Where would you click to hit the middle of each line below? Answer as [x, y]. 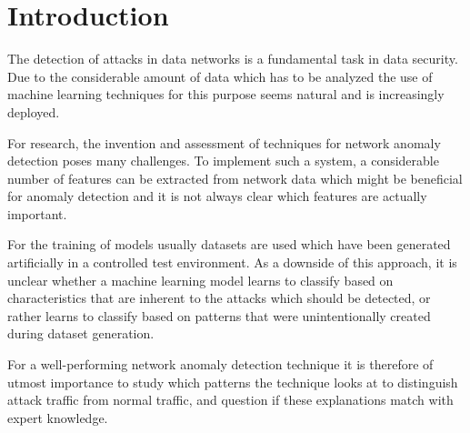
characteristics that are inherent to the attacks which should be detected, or [219, 298]
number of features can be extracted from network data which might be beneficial [235, 178]
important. [37, 213]
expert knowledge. [58, 417]
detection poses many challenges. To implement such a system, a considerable [223, 161]
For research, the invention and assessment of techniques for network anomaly [224, 142]
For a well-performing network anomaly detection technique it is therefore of [220, 364]
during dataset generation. [81, 333]
